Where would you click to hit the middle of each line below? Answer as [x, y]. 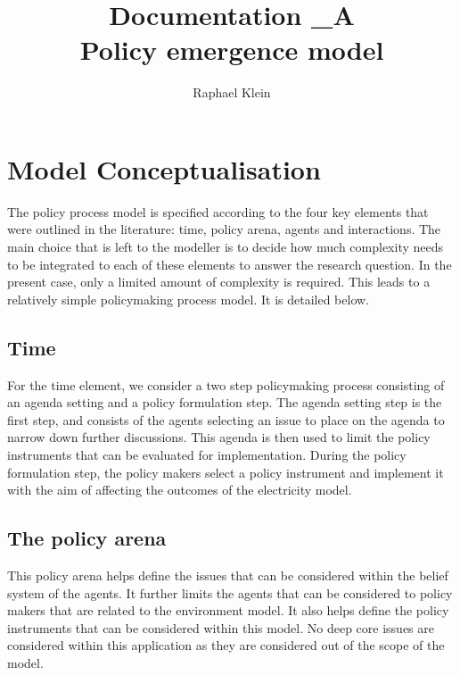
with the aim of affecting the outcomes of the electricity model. [180, 490]
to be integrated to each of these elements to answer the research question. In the [230, 264]
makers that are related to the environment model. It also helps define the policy [228, 610]
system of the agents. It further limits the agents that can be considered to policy [230, 592]
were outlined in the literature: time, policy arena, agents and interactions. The [224, 229]
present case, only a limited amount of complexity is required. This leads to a [219, 282]
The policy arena [87, 538]
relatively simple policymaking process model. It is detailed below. [188, 299]
